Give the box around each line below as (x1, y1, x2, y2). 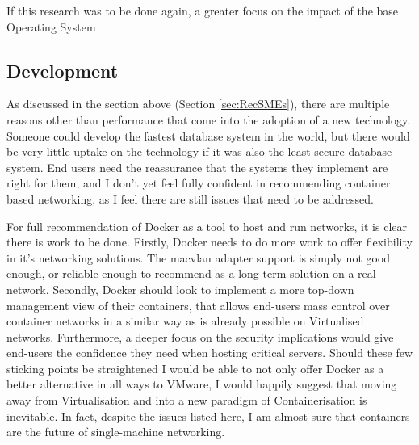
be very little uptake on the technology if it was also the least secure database (6, 143, 392, 160)
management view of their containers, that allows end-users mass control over (6, 296, 390, 313)
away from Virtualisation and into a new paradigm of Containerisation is (6, 392, 367, 409)
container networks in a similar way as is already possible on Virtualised (6, 313, 364, 330)
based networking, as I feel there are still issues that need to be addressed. (6, 190, 374, 207)
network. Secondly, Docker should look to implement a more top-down (6, 280, 354, 297)
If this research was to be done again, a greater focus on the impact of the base (6, 2, 399, 19)
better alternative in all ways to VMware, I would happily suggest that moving (6, 376, 397, 393)
